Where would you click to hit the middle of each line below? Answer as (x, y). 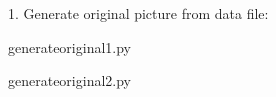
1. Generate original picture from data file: (138, 13)
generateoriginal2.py (69, 80)
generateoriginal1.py (69, 46)
